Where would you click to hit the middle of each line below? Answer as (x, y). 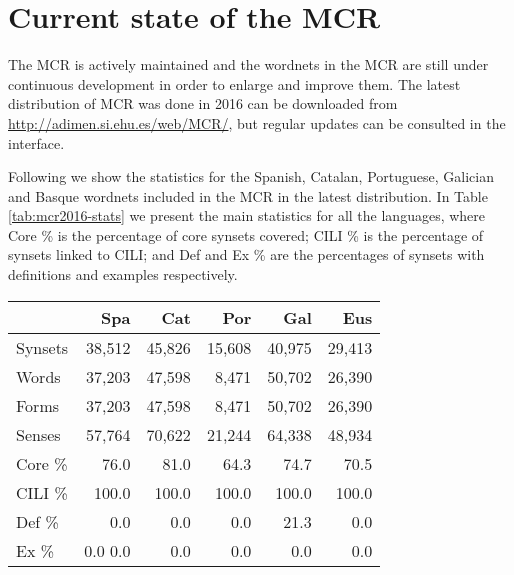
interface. (36, 142)
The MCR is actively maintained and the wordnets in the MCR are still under (248, 64)
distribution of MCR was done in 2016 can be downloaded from (203, 103)
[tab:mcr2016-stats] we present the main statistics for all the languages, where (247, 215)
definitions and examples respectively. (123, 274)
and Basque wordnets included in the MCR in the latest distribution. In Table (248, 195)
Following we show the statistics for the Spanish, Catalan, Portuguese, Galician (251, 176)
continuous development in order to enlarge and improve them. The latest (234, 83)
